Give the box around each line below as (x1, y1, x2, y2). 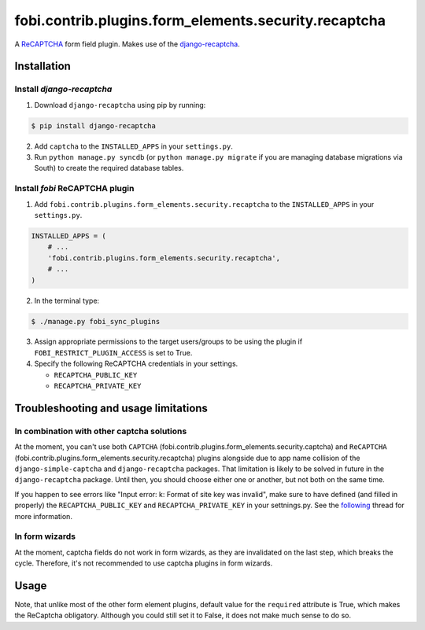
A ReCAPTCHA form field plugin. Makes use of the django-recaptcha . (14, 39, 240, 49)
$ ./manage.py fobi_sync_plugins (31, 317, 161, 326)
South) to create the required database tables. (34, 164, 184, 173)
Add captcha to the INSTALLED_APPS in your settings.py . (34, 142, 234, 151)
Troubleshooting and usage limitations (14, 401, 209, 414)
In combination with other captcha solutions (14, 426, 187, 437)
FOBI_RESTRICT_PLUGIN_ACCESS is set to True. (34, 348, 193, 357)
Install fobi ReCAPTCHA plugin (14, 183, 135, 194)
